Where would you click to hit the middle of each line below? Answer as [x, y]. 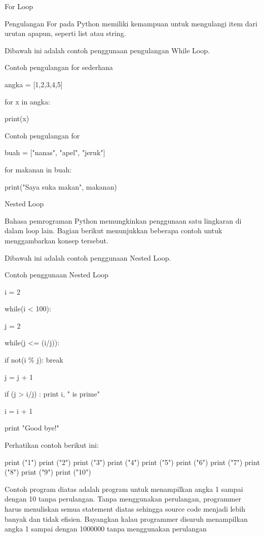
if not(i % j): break [34, 360]
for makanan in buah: [38, 169]
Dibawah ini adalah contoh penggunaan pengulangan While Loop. [107, 50]
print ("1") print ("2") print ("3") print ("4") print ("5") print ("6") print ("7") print [132, 462]
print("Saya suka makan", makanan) [61, 186]
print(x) [17, 118]
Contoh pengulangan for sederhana [59, 67]
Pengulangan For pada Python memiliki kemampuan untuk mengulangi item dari [131, 23]
